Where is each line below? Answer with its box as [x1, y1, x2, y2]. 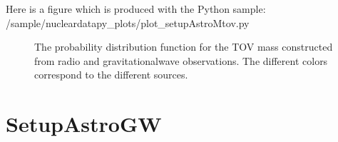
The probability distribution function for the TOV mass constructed [34, 39, 333, 54]
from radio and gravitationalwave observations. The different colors [34, 53, 328, 68]
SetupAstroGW [6, 109, 162, 138]
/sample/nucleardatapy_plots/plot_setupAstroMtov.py [6, 15, 250, 30]
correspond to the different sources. [34, 67, 188, 82]
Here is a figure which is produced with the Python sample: [6, 1, 266, 16]
